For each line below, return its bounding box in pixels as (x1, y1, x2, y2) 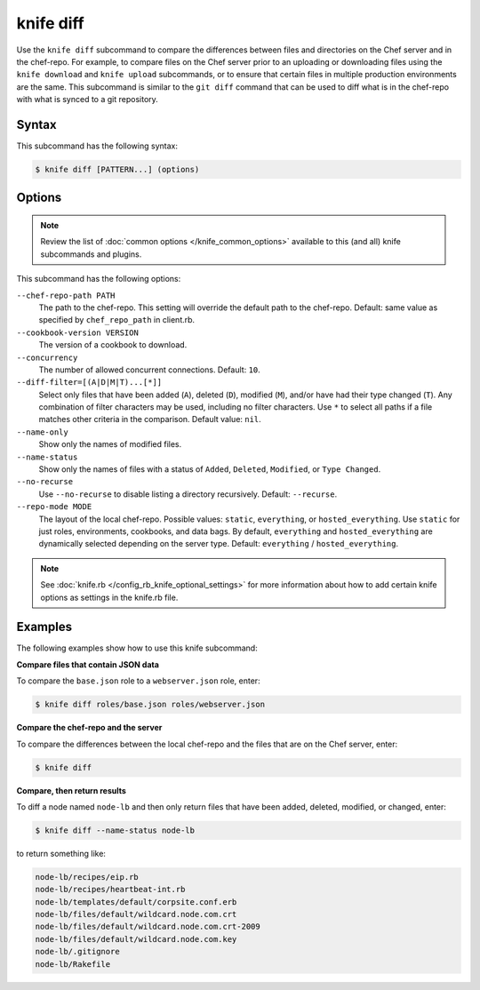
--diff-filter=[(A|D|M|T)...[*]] (16, 378, 163, 387)
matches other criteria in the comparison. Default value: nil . (38, 414, 261, 425)
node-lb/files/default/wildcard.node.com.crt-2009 (35, 922, 261, 932)
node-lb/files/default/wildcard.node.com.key (35, 934, 237, 944)
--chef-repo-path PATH (16, 290, 116, 300)
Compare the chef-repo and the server (16, 723, 163, 733)
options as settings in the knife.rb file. (40, 592, 179, 603)
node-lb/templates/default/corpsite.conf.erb (35, 897, 237, 906)
